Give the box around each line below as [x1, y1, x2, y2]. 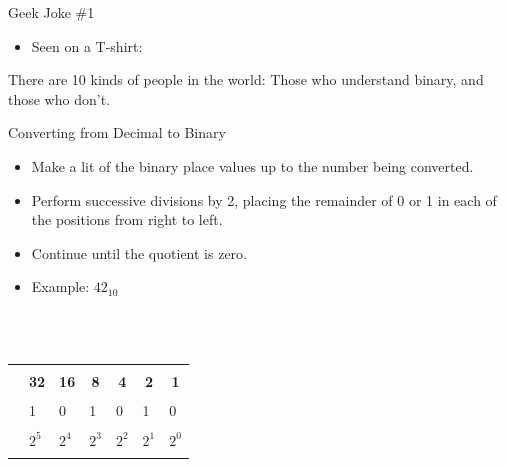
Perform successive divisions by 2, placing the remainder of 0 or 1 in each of [31, 189, 497, 210]
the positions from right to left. [31, 209, 223, 230]
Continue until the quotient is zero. [31, 242, 247, 263]
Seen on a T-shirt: [31, 35, 143, 56]
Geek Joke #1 [8, 2, 95, 22]
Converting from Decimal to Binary [8, 122, 226, 143]
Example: [31, 276, 90, 297]
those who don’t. [8, 88, 110, 109]
